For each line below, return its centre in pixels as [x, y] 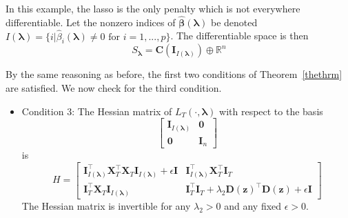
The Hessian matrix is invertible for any [106, 205]
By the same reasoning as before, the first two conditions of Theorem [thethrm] [174, 74]
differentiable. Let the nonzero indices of [91, 22]
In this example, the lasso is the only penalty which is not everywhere [153, 8]
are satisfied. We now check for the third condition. [114, 88]
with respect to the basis [271, 111]
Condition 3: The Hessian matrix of [97, 111]
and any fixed [253, 205]
